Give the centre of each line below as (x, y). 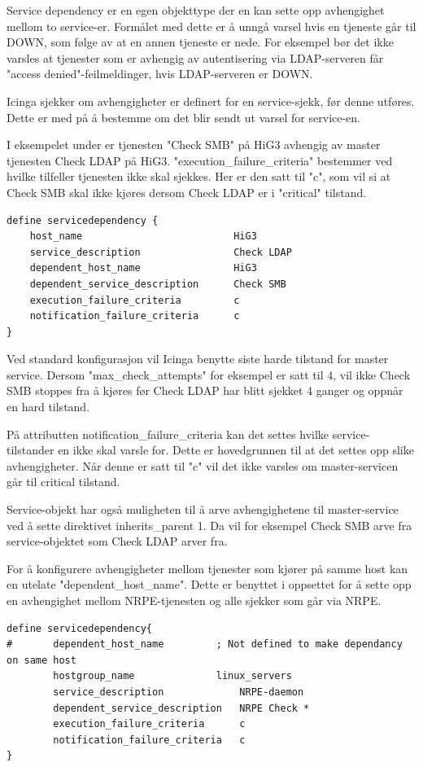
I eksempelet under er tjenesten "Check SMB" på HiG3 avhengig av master (194, 145)
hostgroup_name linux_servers (172, 676)
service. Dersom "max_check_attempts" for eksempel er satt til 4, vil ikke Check (209, 374)
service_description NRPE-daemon (179, 692)
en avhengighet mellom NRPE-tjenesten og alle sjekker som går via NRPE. (194, 600)
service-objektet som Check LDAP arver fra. (117, 541)
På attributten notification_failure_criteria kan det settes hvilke (168, 434)
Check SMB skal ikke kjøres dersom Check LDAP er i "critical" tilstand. (187, 192)
